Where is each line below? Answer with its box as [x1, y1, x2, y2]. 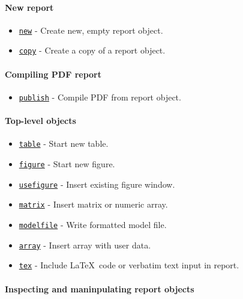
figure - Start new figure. [19, 158, 115, 170]
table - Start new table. [19, 137, 109, 150]
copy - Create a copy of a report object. [19, 44, 166, 57]
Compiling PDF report [5, 67, 101, 80]
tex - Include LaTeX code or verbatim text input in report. [19, 259, 239, 271]
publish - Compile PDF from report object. [19, 90, 181, 103]
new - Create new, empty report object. [19, 23, 163, 36]
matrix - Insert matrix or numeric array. [19, 198, 168, 211]
